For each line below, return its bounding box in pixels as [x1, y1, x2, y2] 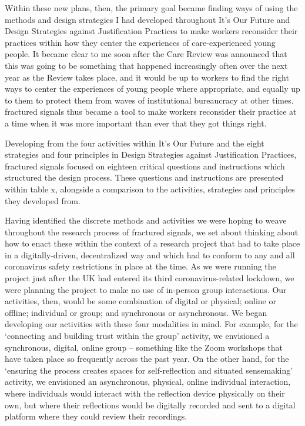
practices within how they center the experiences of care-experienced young [5, 36, 276, 48]
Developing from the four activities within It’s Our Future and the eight [5, 137, 264, 149]
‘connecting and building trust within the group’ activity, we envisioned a [5, 330, 270, 342]
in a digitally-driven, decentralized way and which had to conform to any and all [5, 248, 295, 261]
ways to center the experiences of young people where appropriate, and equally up [5, 82, 300, 95]
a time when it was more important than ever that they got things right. [5, 117, 267, 129]
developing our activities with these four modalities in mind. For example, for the [5, 318, 298, 330]
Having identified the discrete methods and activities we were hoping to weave [5, 214, 287, 227]
